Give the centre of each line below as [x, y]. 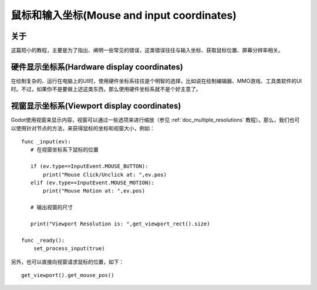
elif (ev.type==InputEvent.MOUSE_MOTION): [92, 183]
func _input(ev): [46, 142]
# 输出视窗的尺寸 [52, 208]
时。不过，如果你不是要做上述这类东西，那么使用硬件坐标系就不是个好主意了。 [106, 89]
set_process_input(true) [69, 249]
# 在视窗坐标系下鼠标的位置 [65, 150]
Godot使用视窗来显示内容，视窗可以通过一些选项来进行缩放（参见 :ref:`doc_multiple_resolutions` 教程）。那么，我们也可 [155, 120]
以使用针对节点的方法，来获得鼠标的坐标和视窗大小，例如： [83, 128]
